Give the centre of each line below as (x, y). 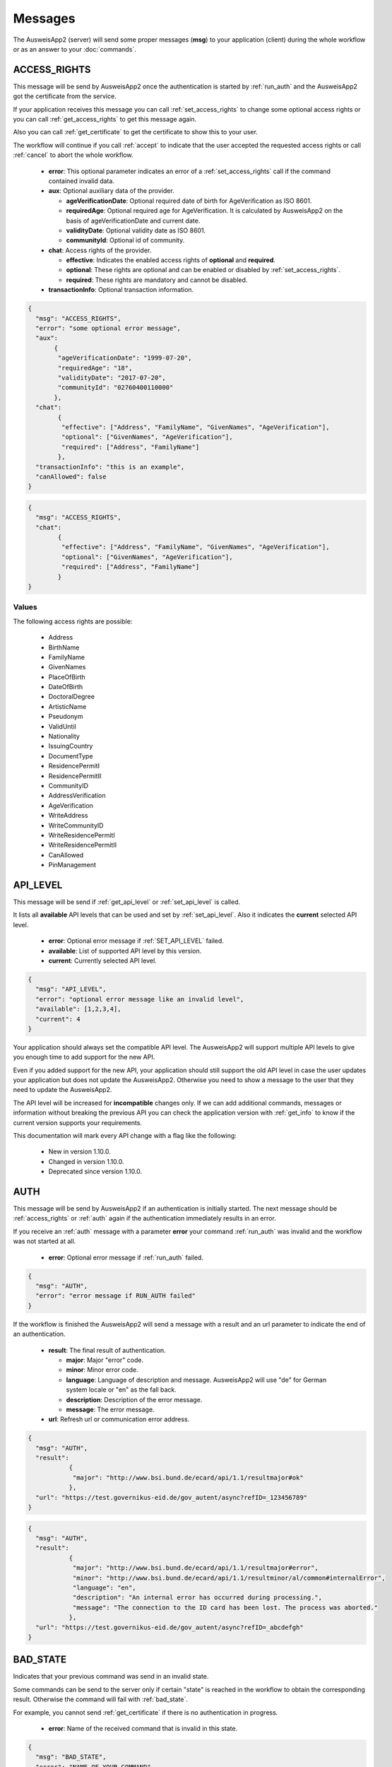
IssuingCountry (71, 746)
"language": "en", (105, 1587)
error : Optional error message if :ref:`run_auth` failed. (126, 1257)
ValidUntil (63, 726)
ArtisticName (67, 706)
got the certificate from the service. (65, 96)
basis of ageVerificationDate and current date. (133, 221)
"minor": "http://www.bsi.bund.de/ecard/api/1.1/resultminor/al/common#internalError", (229, 1578)
